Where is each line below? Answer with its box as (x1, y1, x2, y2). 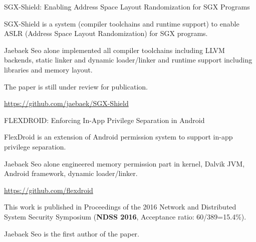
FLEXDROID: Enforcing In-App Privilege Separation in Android (4, 114, 205, 125)
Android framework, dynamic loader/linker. (4, 168, 138, 178)
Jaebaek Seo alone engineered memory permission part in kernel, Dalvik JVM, (4, 158, 245, 168)
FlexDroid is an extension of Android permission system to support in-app (4, 131, 233, 142)
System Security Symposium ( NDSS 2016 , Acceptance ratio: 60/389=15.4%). (4, 211, 246, 221)
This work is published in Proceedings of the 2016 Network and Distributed (4, 201, 236, 212)
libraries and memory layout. (4, 64, 93, 74)
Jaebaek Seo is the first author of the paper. (4, 228, 139, 238)
